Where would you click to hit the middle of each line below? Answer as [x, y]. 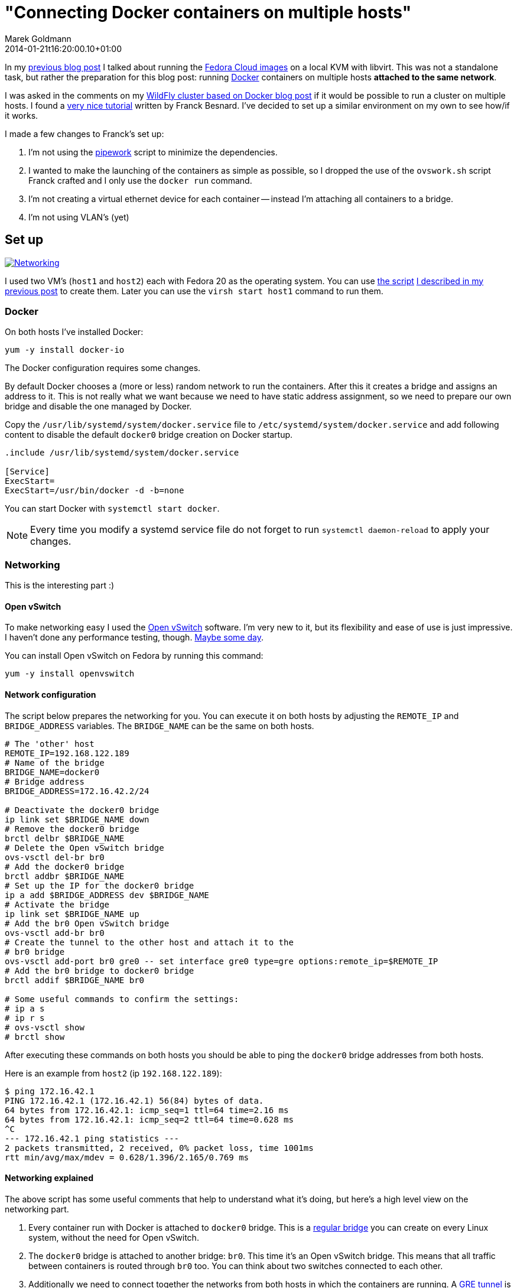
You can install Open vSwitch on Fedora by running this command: [134, 656]
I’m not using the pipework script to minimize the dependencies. [153, 152]
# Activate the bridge [57, 904]
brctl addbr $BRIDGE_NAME [65, 876]
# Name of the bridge [55, 762]
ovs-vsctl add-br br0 [55, 933]
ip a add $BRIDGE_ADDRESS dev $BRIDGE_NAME [107, 895]
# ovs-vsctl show [45, 1027]
